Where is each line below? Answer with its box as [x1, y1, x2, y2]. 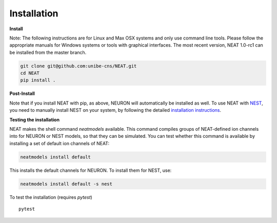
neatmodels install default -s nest [20, 181, 113, 187]
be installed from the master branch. [9, 49, 87, 55]
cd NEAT [20, 70, 39, 76]
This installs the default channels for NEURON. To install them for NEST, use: [9, 167, 172, 173]
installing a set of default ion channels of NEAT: [9, 140, 110, 146]
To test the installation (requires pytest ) [9, 194, 92, 200]
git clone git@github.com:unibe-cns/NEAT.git [20, 63, 137, 69]
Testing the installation [9, 116, 60, 123]
